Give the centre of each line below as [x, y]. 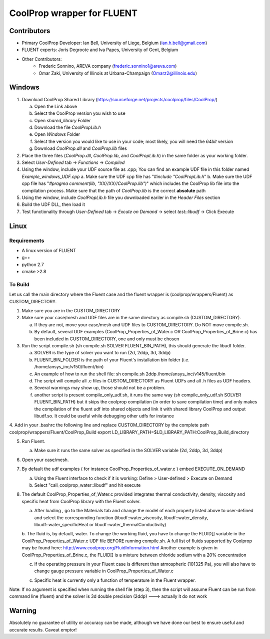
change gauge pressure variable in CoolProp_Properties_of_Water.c [104, 571]
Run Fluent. [33, 442]
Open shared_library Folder [62, 120]
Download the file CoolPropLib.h [67, 127]
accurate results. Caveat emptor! [43, 629]
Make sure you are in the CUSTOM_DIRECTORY [71, 311]
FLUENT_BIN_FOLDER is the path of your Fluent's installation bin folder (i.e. [112, 360]
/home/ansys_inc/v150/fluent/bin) [69, 367]
